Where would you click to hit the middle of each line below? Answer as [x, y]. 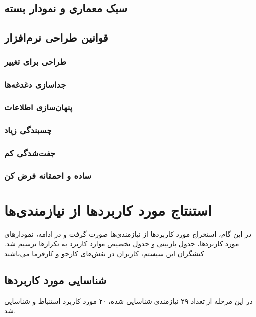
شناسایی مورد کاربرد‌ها [56, 280]
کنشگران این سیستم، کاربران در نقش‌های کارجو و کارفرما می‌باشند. [105, 253]
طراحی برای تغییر [36, 62]
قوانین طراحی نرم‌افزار [56, 37]
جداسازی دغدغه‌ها [35, 84]
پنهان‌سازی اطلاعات [39, 107]
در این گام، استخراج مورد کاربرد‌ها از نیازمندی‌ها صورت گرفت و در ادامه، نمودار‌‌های [128, 234]
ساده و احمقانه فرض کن [48, 175]
